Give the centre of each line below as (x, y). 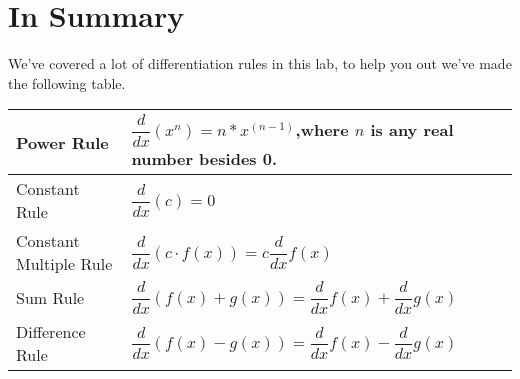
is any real (412, 130)
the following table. (67, 82)
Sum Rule (50, 297)
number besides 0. (204, 159)
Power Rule (62, 142)
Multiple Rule (64, 264)
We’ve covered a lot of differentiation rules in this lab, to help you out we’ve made (260, 63)
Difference (51, 331)
